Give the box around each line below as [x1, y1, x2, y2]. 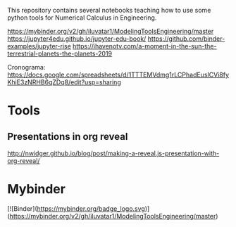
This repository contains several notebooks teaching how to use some [7, 6, 211, 14]
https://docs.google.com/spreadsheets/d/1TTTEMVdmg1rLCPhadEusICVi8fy [7, 70, 230, 79]
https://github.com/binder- [147, 34, 225, 43]
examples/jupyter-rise [7, 42, 72, 50]
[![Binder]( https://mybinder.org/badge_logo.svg [7, 204, 146, 213]
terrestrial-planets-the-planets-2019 [7, 49, 113, 58]
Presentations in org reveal [7, 130, 128, 143]
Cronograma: [7, 63, 46, 71]
